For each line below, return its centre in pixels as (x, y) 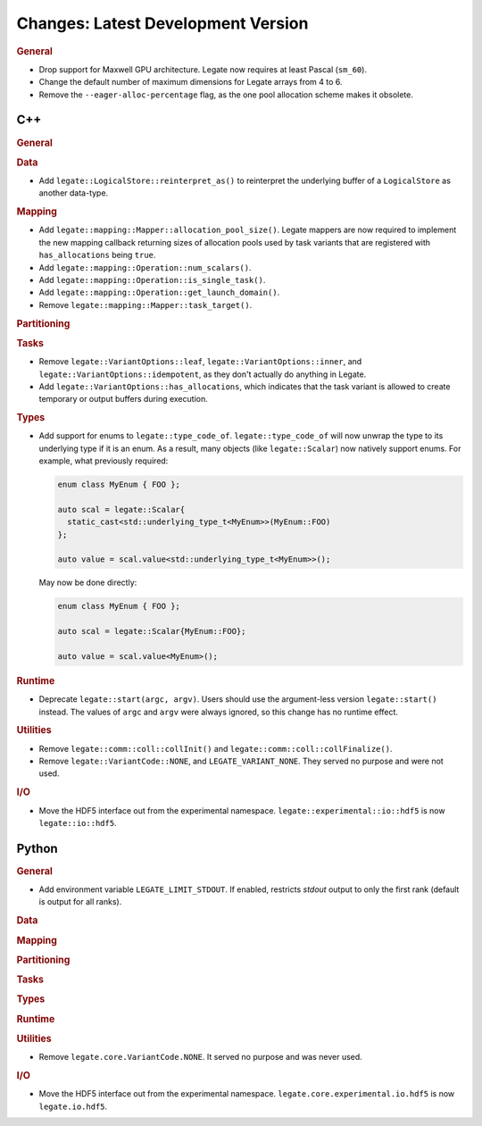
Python (37, 848)
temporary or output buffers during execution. (124, 399)
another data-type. (74, 193)
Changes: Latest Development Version (162, 23)
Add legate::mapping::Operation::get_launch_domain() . (159, 292)
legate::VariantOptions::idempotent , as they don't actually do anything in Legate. (203, 374)
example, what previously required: (104, 461)
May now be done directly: (88, 583)
